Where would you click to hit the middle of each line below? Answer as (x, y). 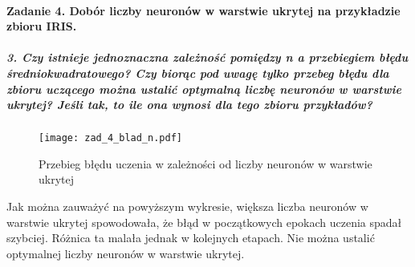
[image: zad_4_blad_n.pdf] (110, 138)
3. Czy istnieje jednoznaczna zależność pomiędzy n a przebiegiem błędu (207, 57)
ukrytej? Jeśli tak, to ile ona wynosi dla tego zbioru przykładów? (189, 105)
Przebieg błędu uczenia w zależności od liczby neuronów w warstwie (205, 163)
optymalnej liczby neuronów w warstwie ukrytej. (126, 253)
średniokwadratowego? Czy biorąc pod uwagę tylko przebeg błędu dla (198, 73)
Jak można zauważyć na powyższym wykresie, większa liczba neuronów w (187, 206)
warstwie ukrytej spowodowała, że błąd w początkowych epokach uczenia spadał (204, 222)
